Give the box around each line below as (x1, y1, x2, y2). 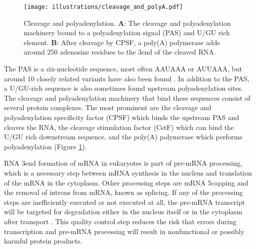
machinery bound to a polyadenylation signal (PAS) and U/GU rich (24, 27, 230, 38)
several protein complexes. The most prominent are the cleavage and (4, 102, 212, 113)
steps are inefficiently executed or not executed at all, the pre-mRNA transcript (4, 196, 245, 207)
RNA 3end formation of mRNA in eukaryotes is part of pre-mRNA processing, (4, 158, 243, 168)
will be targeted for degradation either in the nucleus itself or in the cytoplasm (4, 206, 243, 217)
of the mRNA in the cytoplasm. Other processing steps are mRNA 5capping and (4, 177, 249, 187)
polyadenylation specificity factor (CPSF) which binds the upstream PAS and (4, 112, 239, 122)
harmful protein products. (4, 236, 83, 246)
